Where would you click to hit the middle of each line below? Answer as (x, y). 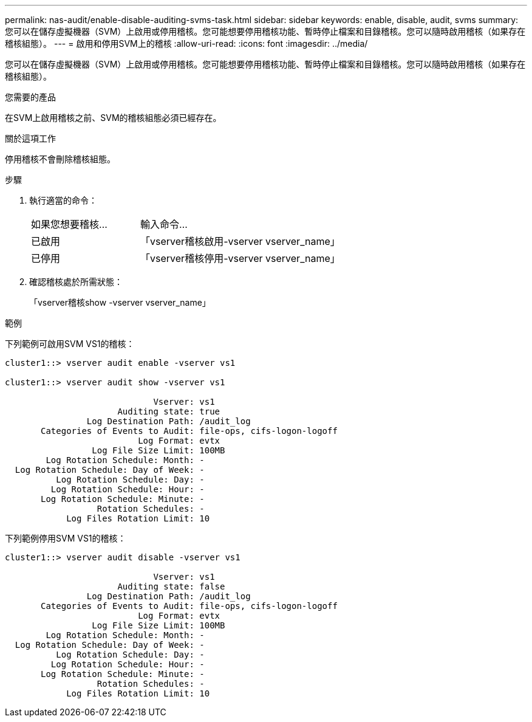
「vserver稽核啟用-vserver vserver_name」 (240, 241)
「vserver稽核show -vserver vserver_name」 (120, 302)
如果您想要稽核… (69, 224)
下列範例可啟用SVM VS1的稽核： (70, 344)
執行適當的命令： (63, 200)
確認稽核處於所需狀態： (76, 282)
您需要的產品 (30, 97)
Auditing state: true (169, 411)
